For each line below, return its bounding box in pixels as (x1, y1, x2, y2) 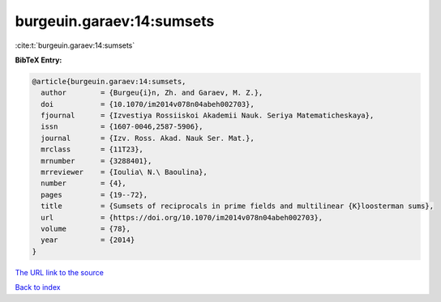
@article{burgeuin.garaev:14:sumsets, (32, 77, 186, 86)
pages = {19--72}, (41, 190, 148, 199)
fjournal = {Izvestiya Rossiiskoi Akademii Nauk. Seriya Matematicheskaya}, (41, 111, 375, 121)
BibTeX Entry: (15, 55, 62, 65)
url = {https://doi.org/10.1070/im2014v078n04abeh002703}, (41, 213, 323, 222)
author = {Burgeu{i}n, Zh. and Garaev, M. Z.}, (41, 88, 263, 97)
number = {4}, (41, 179, 127, 188)
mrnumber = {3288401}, (41, 156, 152, 165)
